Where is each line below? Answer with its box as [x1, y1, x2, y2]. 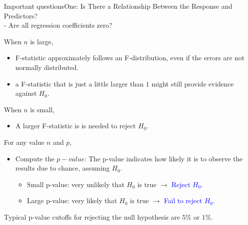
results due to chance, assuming [15, 163, 110, 173]
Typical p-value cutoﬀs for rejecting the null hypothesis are [4, 211, 180, 222]
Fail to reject [164, 195, 202, 206]
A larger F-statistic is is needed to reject [15, 121, 136, 131]
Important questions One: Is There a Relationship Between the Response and [4, 1, 232, 11]
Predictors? [4, 10, 38, 20]
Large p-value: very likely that [27, 195, 117, 206]
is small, [30, 104, 54, 114]
